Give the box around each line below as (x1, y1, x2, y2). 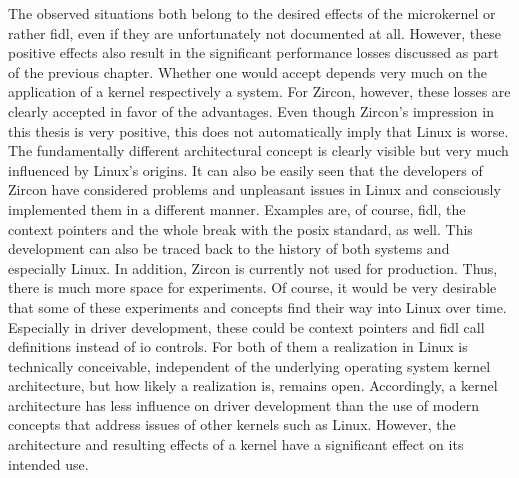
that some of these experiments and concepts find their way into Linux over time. (8, 296, 507, 317)
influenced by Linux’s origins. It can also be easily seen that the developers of (8, 159, 483, 180)
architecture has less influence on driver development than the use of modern (8, 394, 480, 415)
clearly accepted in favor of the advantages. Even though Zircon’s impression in (8, 100, 494, 121)
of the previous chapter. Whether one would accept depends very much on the (8, 61, 488, 82)
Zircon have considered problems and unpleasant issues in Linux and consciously (8, 179, 501, 200)
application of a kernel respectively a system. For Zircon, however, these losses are (8, 81, 511, 102)
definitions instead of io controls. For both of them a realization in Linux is (8, 336, 468, 357)
